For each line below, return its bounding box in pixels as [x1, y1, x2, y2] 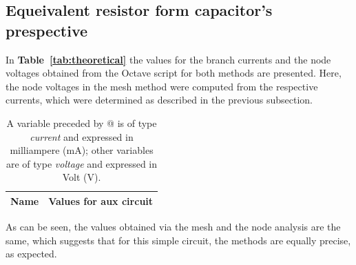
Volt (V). [62, 170, 101, 184]
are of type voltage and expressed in [6, 156, 158, 170]
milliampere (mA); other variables [10, 143, 154, 157]
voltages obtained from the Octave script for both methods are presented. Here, [6, 66, 342, 80]
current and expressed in [30, 129, 134, 144]
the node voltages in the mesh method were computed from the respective [6, 79, 318, 93]
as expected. [6, 246, 57, 261]
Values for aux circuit [48, 193, 154, 208]
